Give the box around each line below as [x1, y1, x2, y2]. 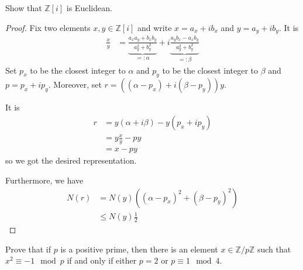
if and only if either [67, 254, 137, 266]
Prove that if [5, 243, 51, 255]
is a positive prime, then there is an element [60, 243, 218, 255]
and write [137, 21, 172, 33]
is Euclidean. [66, 2, 112, 13]
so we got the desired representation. [5, 154, 137, 167]
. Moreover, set [48, 78, 102, 91]
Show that [5, 2, 42, 13]
